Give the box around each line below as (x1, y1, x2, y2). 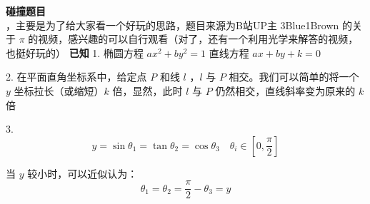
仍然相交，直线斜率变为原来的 (215, 83, 356, 98)
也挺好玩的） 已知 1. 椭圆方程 (6, 45, 144, 60)
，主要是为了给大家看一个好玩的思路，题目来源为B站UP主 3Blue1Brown (6, 17, 339, 32)
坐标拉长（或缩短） (14, 83, 104, 98)
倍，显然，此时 (112, 83, 183, 98)
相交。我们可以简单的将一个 (229, 69, 359, 84)
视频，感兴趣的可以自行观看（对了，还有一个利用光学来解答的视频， (38, 31, 359, 46)
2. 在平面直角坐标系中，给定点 (6, 69, 147, 84)
